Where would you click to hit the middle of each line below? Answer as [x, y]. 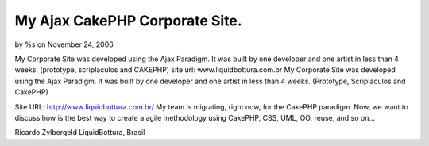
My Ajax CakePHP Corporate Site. [128, 21]
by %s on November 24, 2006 [64, 44]
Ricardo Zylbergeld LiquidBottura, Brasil [80, 133]
